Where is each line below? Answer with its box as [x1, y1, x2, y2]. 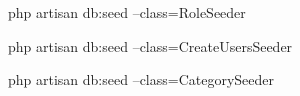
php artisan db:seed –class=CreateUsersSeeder [8, 35, 293, 56]
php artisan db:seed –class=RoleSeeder [8, 2, 246, 22]
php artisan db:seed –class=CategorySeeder [8, 69, 275, 90]
